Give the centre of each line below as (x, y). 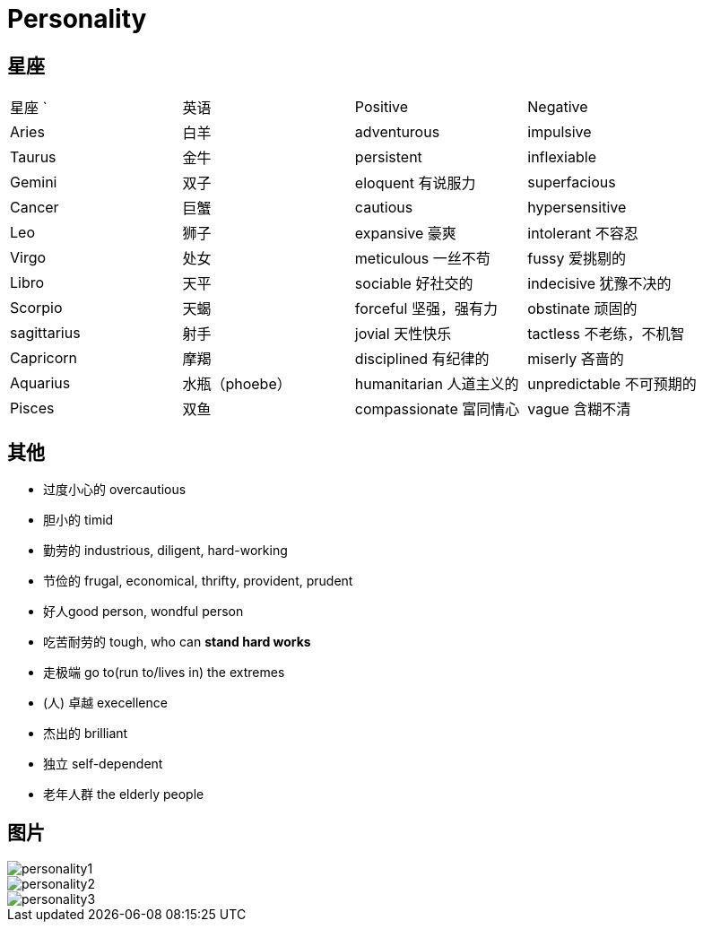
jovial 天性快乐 (403, 334)
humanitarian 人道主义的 (437, 384)
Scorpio (36, 308)
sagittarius (45, 333)
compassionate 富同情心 (437, 409)
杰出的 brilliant (86, 734)
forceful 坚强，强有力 (426, 309)
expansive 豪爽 (405, 234)
